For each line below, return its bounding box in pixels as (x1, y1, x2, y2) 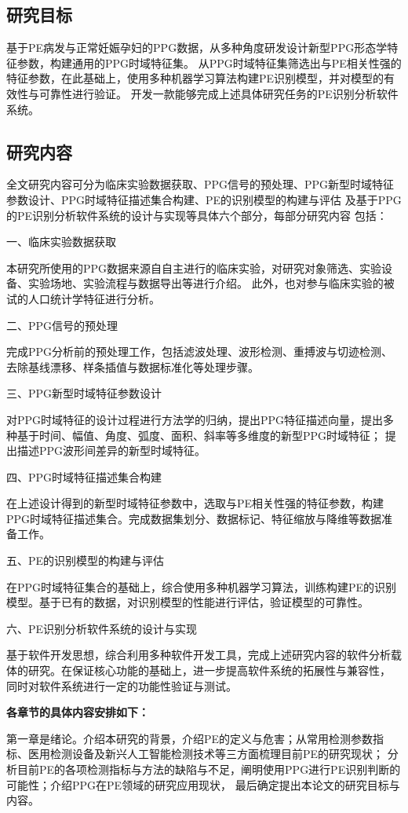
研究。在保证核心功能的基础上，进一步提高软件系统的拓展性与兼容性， (27, 662, 391, 679)
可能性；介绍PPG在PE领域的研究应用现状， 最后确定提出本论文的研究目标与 (6, 776, 400, 793)
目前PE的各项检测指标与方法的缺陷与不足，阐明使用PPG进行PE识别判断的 (16, 761, 401, 777)
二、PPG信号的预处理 (6, 317, 118, 333)
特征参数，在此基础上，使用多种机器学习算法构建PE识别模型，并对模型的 (6, 70, 384, 86)
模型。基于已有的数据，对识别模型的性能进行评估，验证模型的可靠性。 (6, 594, 369, 610)
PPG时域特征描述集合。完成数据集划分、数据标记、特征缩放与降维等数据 (6, 510, 382, 526)
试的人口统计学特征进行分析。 (6, 290, 160, 306)
